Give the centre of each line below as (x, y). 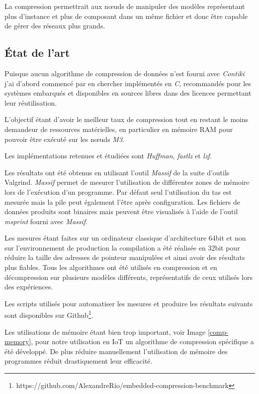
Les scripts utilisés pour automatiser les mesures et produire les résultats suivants (129, 303)
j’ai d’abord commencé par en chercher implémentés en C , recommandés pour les (128, 83)
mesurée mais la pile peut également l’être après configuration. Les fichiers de (122, 201)
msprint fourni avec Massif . (46, 221)
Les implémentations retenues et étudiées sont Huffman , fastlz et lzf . (108, 156)
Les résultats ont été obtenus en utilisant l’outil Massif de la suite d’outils (117, 172)
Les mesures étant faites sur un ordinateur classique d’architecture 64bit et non (125, 238)
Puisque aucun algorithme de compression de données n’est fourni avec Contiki (125, 73)
